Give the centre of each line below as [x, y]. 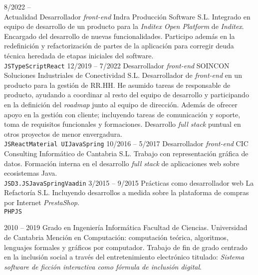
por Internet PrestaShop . [42, 202]
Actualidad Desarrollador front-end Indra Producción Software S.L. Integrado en [127, 16]
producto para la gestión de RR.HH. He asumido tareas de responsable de [117, 85]
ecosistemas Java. [31, 173]
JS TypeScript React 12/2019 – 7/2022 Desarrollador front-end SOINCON [117, 65]
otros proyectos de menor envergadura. [63, 134]
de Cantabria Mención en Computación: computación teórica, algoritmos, [116, 237]
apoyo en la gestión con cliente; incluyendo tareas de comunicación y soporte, [122, 114]
